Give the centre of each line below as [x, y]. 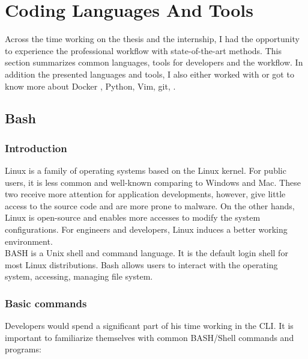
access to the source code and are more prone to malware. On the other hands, [150, 205]
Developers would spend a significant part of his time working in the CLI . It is [149, 326]
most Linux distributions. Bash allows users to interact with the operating [141, 264]
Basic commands [46, 303]
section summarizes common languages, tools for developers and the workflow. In [154, 62]
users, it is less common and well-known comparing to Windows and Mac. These [153, 182]
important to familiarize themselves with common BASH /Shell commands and [149, 337]
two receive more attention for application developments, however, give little [145, 194]
